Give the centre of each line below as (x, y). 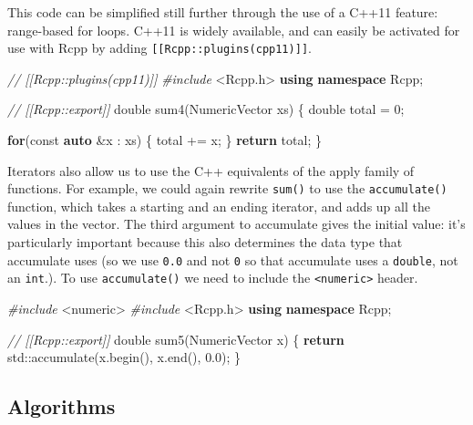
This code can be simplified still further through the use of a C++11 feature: (223, 12)
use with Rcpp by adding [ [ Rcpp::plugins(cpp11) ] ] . (159, 48)
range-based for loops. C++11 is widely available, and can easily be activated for (234, 30)
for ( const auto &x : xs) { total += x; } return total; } (165, 140)
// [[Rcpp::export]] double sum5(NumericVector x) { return (176, 339)
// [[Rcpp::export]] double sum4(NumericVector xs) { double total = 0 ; (206, 109)
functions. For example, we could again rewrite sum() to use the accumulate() (227, 188)
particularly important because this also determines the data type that (205, 242)
